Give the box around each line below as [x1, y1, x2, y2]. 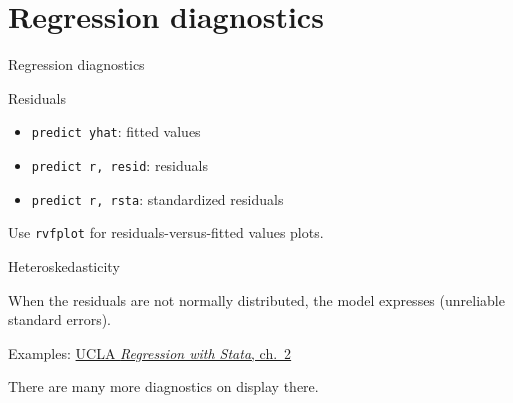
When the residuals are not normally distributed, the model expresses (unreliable [8, 289, 505, 310]
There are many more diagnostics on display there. [8, 376, 319, 397]
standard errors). [8, 309, 111, 330]
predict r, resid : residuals [31, 154, 208, 175]
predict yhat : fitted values [31, 121, 201, 142]
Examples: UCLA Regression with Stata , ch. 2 [8, 342, 292, 363]
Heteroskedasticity [8, 255, 120, 276]
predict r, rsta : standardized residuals [31, 188, 284, 209]
